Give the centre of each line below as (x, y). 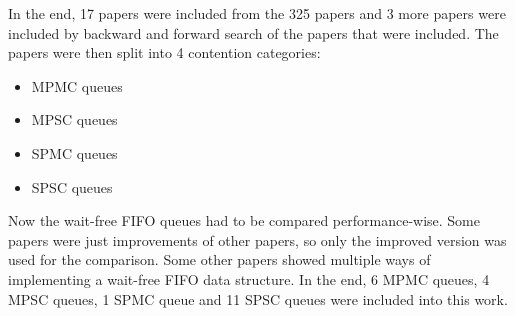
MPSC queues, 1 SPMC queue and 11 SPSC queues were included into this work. (258, 298)
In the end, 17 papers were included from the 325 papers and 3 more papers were (257, 13)
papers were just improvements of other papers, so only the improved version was (257, 239)
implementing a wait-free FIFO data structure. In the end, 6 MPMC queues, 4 (249, 278)
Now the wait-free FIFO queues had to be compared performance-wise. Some (244, 220)
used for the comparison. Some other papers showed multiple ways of (219, 259)
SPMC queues (74, 152)
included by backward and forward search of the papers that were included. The (253, 32)
